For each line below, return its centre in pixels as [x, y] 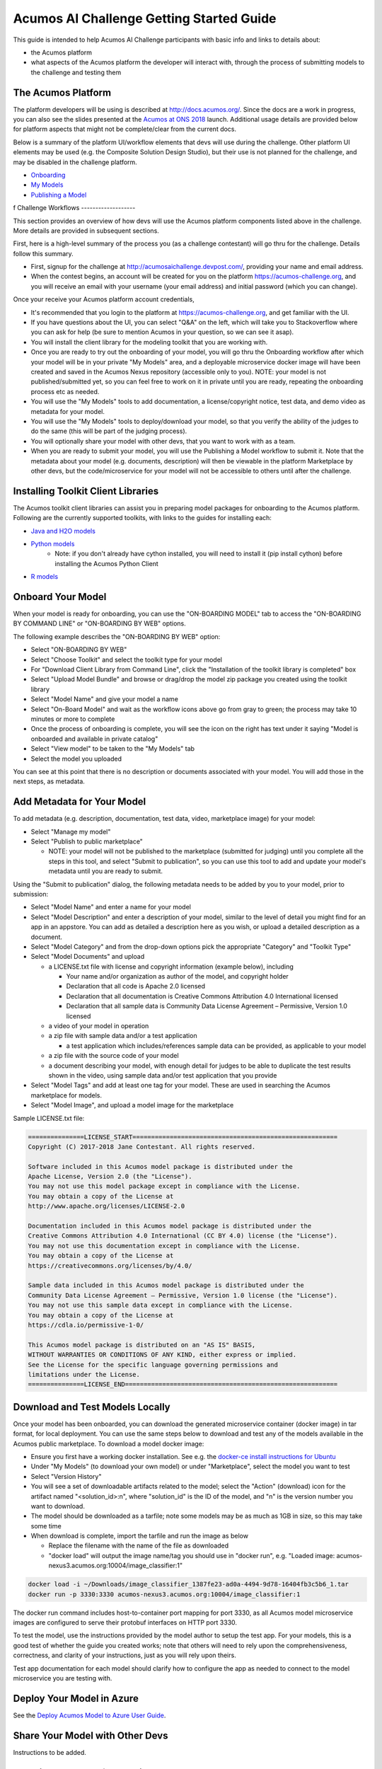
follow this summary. [43, 253]
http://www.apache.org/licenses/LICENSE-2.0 [106, 1206]
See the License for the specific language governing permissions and [153, 1365]
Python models [53, 543]
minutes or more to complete [73, 719]
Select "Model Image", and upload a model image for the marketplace [132, 1105]
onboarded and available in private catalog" [94, 739]
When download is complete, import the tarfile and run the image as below [140, 1536]
